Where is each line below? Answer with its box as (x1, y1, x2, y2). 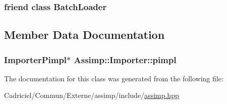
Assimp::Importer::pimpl (74, 53, 177, 66)
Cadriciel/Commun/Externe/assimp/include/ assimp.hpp (4, 90, 179, 100)
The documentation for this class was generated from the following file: (4, 73, 223, 83)
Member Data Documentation (4, 27, 165, 42)
